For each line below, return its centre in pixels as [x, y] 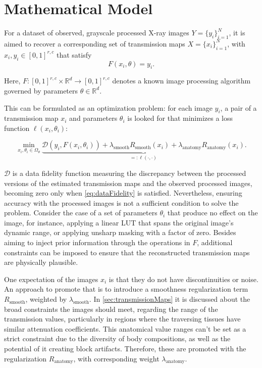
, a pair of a [239, 107]
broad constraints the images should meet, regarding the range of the [111, 309]
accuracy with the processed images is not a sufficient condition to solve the [121, 202]
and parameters [93, 118]
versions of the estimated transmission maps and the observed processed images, [128, 183]
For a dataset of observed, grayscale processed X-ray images [97, 33]
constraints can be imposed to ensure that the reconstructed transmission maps [127, 252]
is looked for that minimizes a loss [180, 118]
